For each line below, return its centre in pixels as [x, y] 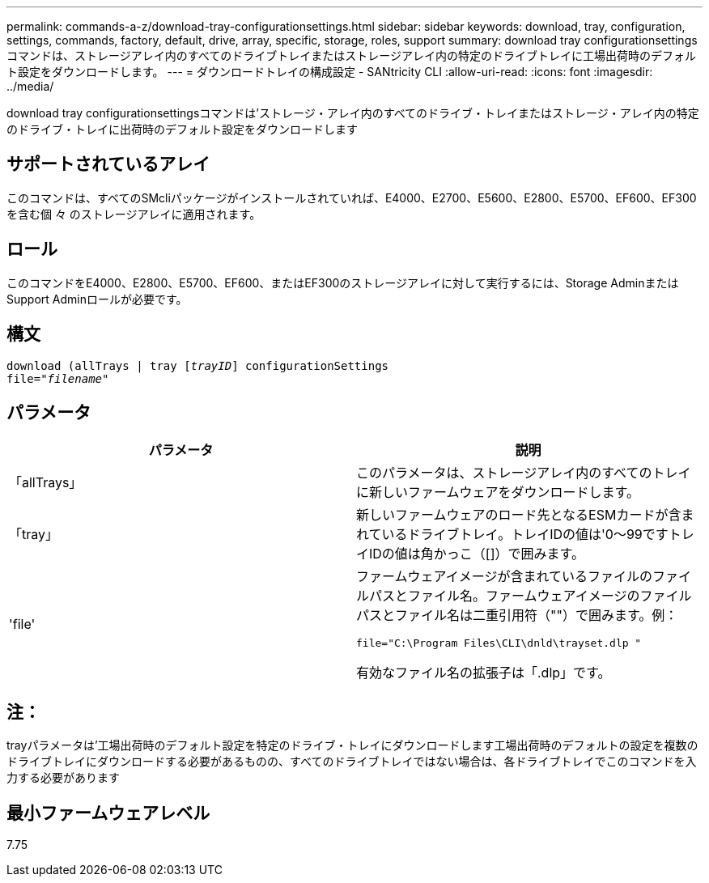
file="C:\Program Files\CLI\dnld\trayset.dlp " [499, 643]
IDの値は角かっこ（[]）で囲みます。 [477, 554]
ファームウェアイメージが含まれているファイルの [504, 577]
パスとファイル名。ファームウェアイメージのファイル [531, 596]
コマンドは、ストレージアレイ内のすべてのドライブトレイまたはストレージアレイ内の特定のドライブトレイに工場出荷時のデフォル [351, 55]
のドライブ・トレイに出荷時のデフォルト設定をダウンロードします [182, 129]
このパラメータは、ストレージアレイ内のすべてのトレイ [524, 473]
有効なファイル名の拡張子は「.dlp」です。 [484, 673]
